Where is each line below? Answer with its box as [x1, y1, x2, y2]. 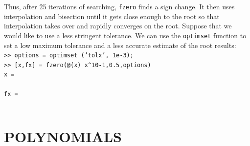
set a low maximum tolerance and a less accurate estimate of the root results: [4, 40, 236, 50]
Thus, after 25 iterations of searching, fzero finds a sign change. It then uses [4, 1, 235, 11]
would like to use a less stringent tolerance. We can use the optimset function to [4, 30, 247, 40]
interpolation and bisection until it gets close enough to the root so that [4, 11, 220, 21]
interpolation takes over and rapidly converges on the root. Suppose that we [4, 21, 232, 31]
